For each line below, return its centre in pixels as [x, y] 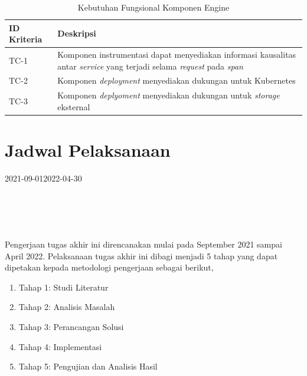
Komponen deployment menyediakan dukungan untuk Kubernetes [177, 80]
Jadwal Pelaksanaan [88, 150]
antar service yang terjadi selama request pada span [150, 66]
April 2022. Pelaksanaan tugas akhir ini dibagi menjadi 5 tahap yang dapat [141, 255]
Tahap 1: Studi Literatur [63, 287]
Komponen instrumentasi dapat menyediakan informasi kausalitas [177, 55]
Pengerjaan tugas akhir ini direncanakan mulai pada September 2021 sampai [143, 244]
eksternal [74, 106]
